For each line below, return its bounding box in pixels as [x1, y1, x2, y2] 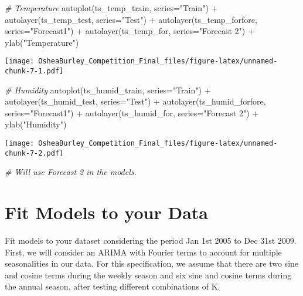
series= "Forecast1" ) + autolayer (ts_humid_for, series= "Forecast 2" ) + [5, 106, 259, 119]
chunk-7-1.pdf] [5, 67, 64, 76]
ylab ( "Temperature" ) [5, 36, 79, 48]
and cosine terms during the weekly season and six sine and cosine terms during [5, 268, 292, 281]
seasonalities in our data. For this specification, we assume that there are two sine [5, 257, 299, 270]
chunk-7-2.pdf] [5, 149, 64, 157]
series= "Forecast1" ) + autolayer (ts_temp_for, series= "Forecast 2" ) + [5, 25, 254, 37]
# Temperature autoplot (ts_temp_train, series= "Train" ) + [5, 2, 218, 14]
